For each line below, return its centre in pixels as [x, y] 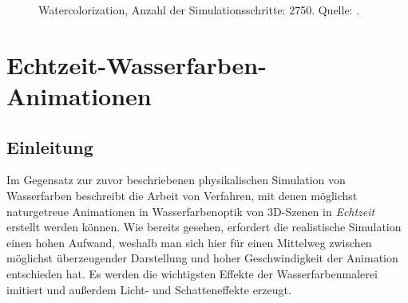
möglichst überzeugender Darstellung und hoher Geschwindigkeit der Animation [202, 258]
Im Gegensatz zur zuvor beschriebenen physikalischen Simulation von [176, 180]
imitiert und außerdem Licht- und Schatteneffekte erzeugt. [149, 289]
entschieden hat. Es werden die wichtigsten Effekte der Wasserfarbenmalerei [192, 273]
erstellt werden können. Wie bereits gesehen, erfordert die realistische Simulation [204, 227]
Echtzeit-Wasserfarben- [137, 64]
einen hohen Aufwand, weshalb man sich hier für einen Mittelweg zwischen [189, 242]
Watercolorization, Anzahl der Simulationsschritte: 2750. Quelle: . [199, 10]
